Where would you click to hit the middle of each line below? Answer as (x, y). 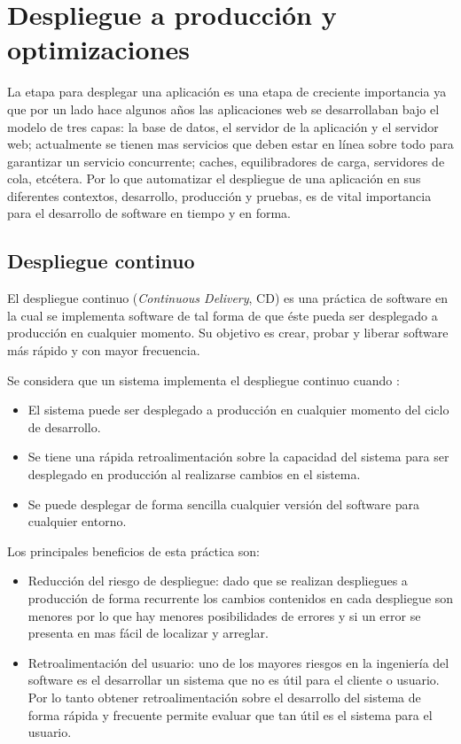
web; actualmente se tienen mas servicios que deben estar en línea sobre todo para (230, 144)
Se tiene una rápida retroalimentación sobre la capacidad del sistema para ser (238, 457)
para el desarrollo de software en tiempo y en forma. (149, 213)
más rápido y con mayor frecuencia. (104, 350)
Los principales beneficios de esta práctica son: (133, 550)
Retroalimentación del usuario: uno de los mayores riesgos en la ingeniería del (238, 662)
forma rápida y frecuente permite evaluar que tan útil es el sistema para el (230, 714)
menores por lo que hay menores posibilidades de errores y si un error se (224, 615)
